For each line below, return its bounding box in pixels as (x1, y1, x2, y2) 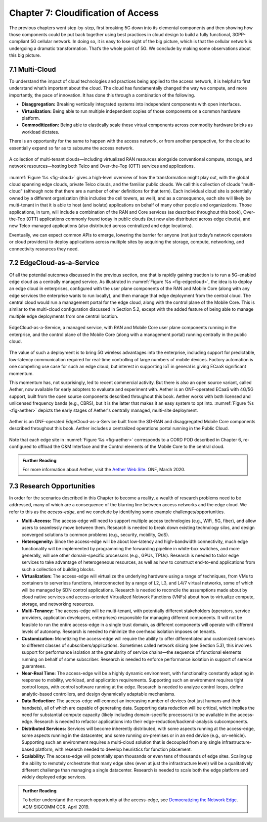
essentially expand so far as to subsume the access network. (9, 145, 134, 151)
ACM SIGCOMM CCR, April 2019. (22, 804, 90, 810)
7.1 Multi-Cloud (9, 65, 56, 74)
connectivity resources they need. (9, 245, 79, 252)
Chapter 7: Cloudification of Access (9, 7, 159, 18)
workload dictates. (21, 129, 59, 135)
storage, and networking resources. (21, 601, 94, 607)
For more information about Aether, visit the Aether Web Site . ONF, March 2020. (22, 466, 185, 472)
